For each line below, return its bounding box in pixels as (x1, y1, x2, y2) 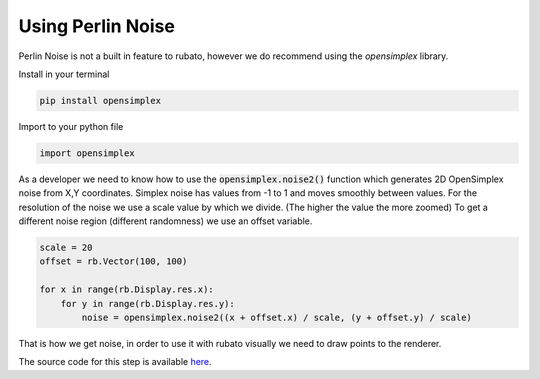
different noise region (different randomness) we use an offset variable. (18, 215, 313, 227)
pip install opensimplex (39, 95, 162, 106)
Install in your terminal (18, 68, 110, 80)
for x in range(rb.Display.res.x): (39, 284, 214, 295)
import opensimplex (39, 147, 135, 159)
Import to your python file (18, 120, 124, 132)
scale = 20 (39, 242, 93, 254)
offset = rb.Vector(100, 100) (39, 256, 188, 267)
